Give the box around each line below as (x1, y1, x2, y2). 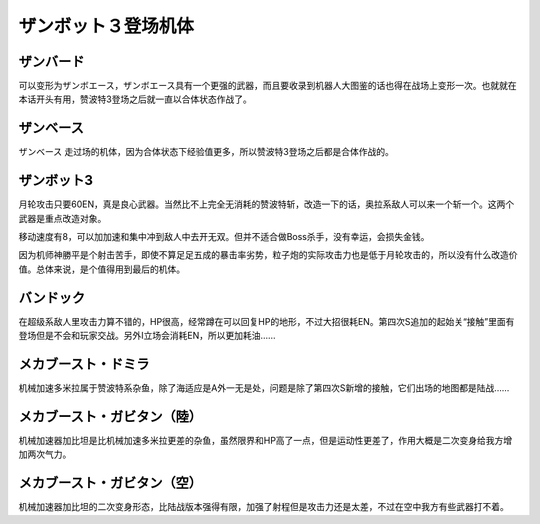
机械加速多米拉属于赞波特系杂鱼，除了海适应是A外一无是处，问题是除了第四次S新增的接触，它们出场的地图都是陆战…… (18, 382, 510, 394)
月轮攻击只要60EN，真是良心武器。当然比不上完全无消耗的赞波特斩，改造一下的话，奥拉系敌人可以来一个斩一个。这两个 (18, 198, 515, 210)
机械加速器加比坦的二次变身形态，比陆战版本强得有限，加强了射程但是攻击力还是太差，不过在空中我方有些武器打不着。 (18, 501, 509, 513)
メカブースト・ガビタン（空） (18, 475, 202, 492)
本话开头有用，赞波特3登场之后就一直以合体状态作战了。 (18, 93, 252, 105)
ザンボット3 (18, 172, 94, 189)
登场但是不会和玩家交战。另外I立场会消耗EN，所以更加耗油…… (18, 330, 276, 342)
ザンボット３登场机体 (18, 15, 195, 37)
